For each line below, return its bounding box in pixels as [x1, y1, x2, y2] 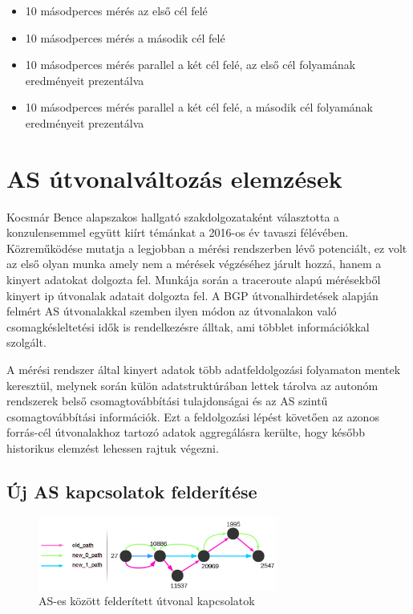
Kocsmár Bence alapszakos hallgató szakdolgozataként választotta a [6, 208, 340, 225]
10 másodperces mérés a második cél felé [25, 29, 225, 46]
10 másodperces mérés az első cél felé [25, 2, 208, 18]
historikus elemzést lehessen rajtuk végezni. [6, 440, 219, 456]
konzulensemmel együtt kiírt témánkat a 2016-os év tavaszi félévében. [6, 224, 349, 241]
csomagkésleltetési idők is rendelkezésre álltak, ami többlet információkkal [6, 318, 370, 335]
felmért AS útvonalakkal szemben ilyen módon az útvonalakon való [6, 303, 337, 319]
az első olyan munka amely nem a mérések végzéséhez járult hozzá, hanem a [6, 255, 382, 272]
